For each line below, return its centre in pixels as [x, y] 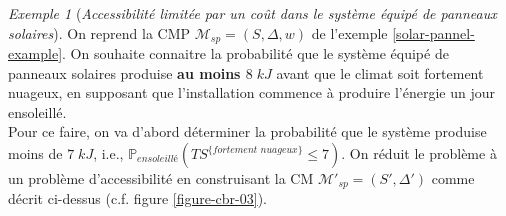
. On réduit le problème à [419, 153]
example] [35, 53]
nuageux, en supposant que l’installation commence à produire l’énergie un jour [251, 92]
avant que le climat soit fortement [380, 72]
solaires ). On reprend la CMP [99, 32]
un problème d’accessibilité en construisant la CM [161, 178]
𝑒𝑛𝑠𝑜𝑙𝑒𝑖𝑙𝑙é [157, 159]
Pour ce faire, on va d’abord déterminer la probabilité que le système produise [247, 131]
